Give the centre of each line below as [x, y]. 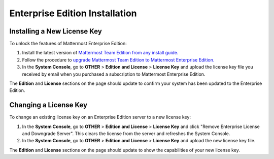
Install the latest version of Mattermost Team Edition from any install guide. [100, 53]
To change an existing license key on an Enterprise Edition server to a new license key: [100, 117]
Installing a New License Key [56, 31]
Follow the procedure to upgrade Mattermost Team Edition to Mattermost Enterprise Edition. [118, 60]
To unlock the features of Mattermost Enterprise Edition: [68, 44]
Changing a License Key [48, 105]
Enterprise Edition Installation [73, 13]
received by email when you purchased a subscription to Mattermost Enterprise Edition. [114, 74]
